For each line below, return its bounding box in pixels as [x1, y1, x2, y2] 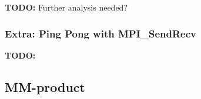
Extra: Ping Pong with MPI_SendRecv [5, 26, 196, 40]
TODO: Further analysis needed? [5, 1, 128, 13]
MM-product [5, 77, 85, 95]
